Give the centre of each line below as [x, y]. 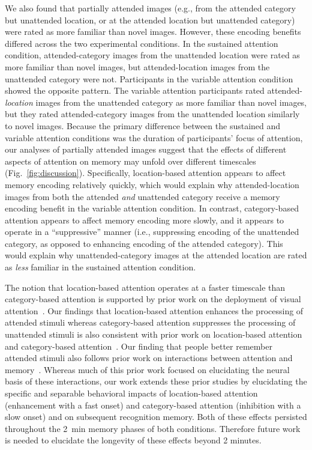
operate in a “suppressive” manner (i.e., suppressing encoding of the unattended [152, 232]
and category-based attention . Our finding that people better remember [139, 346]
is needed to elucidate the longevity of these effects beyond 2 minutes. [133, 440]
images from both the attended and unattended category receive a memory [142, 196]
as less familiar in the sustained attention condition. [100, 267]
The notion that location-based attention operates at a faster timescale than [145, 287]
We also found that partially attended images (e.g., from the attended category [150, 8]
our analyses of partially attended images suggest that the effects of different [146, 149]
